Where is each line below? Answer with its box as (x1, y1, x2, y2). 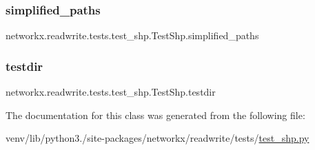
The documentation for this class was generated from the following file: (6, 107, 305, 122)
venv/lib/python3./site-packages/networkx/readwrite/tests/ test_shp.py (6, 131, 309, 145)
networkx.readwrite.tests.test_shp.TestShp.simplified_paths (6, 28, 259, 43)
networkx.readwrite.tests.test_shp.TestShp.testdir (6, 85, 216, 99)
